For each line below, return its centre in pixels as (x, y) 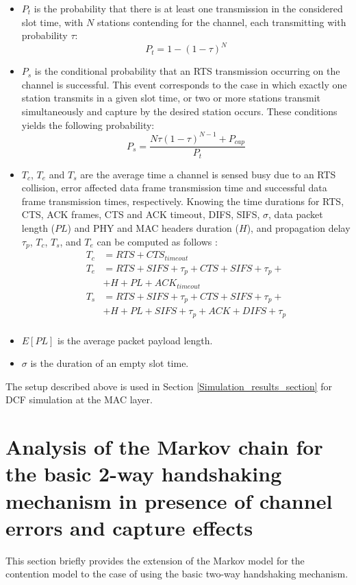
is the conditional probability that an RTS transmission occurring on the (187, 71)
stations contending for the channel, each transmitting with (221, 22)
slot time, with (52, 22)
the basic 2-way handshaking (144, 474)
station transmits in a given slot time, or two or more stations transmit (171, 98)
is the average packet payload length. (135, 340)
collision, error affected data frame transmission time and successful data (174, 188)
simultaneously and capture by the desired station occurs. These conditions (179, 111)
